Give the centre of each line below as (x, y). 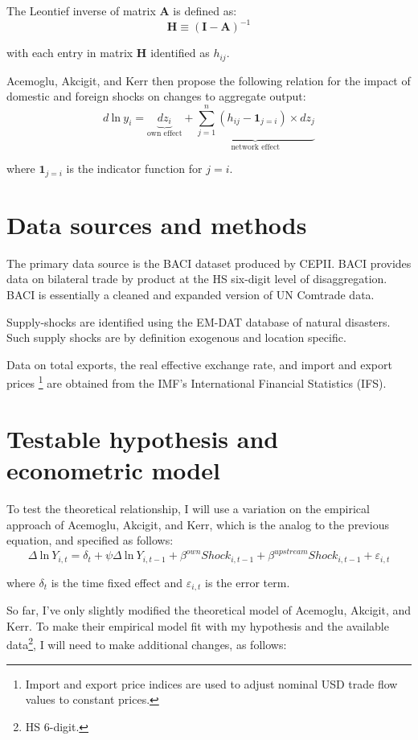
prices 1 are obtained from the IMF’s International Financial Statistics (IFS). (197, 382)
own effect (164, 133)
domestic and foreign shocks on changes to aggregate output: (156, 96)
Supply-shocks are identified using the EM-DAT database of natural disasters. (199, 321)
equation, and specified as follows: (90, 540)
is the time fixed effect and (117, 582)
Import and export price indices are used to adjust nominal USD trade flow (211, 683)
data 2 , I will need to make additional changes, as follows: (147, 643)
